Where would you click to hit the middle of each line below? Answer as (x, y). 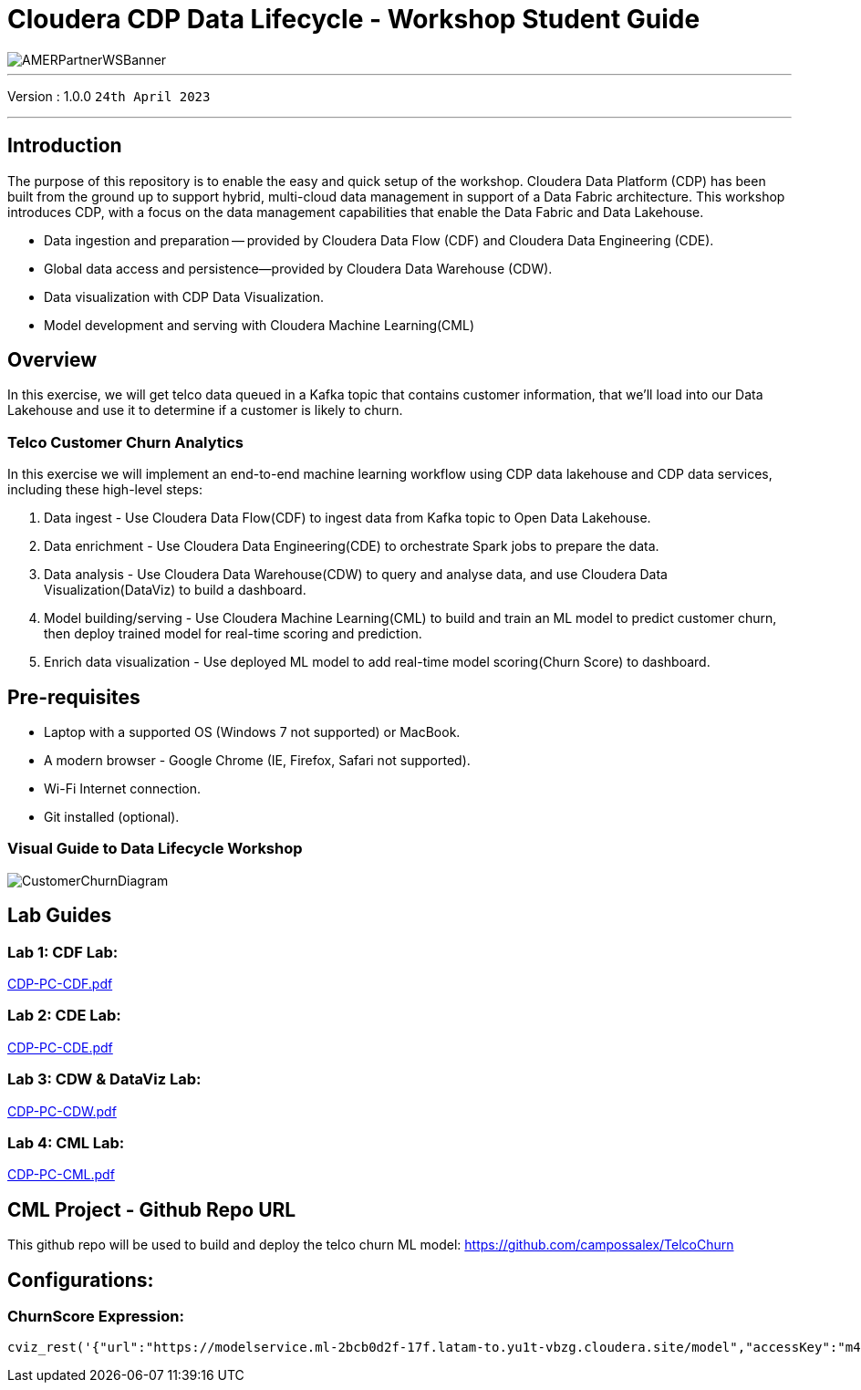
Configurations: (81, 1280)
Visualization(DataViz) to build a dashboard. (175, 590)
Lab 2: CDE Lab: (64, 1016)
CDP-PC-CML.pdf (61, 1175)
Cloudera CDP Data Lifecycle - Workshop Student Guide (354, 19)
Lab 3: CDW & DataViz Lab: (104, 1079)
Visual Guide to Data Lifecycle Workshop (155, 849)
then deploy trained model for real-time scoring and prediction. (233, 634)
